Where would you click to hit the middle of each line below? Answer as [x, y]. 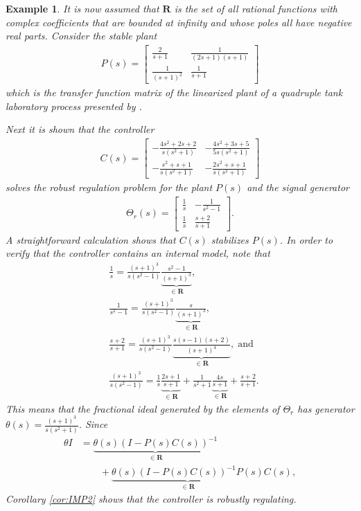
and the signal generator [298, 187]
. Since [93, 424]
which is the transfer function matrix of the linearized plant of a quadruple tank [174, 92]
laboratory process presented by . [74, 106]
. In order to [306, 239]
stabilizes [230, 239]
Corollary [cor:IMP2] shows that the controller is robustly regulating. [151, 498]
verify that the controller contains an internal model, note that [138, 253]
